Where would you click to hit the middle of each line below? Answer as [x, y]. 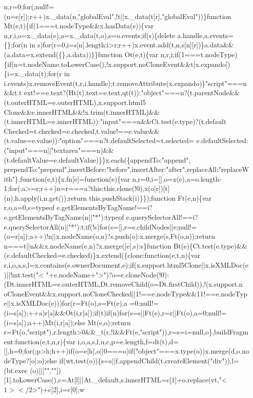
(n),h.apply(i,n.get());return [46, 198]
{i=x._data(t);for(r [33, 73]
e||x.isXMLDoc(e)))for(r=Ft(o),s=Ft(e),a [66, 303]
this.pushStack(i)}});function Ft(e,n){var [150, 198]
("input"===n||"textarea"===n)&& [59, 150]
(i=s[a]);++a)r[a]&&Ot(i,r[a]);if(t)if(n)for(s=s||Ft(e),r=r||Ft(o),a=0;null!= [115, 313]
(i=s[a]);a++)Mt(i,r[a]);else [45, 322]
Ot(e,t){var [141, 54]
